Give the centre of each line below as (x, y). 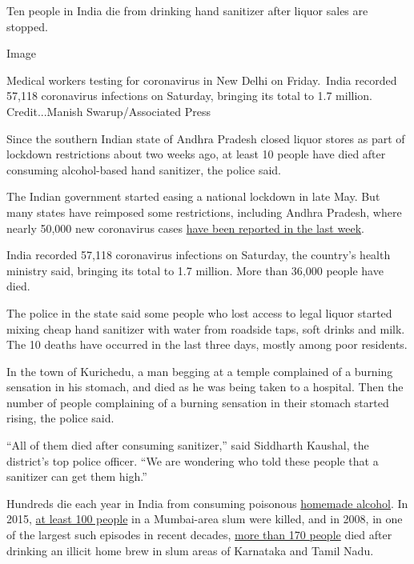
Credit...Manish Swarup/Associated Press (109, 111)
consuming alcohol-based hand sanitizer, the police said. (144, 169)
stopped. (27, 26)
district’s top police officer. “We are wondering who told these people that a (193, 460)
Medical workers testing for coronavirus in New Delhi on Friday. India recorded (202, 80)
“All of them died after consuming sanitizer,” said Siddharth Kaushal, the (188, 445)
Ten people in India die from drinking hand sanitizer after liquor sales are (187, 10)
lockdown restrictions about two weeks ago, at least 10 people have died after (196, 154)
